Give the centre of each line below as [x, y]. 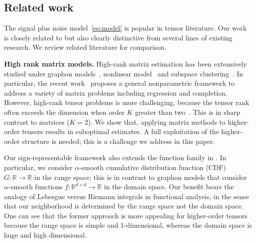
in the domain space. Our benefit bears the [169, 187]
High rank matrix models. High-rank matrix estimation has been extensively [126, 63]
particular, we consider [38, 167]
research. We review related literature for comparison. [85, 47]
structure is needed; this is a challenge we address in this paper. [118, 141]
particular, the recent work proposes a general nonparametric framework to [119, 83]
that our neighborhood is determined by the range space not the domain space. [124, 206]
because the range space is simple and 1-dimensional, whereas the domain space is [128, 225]
